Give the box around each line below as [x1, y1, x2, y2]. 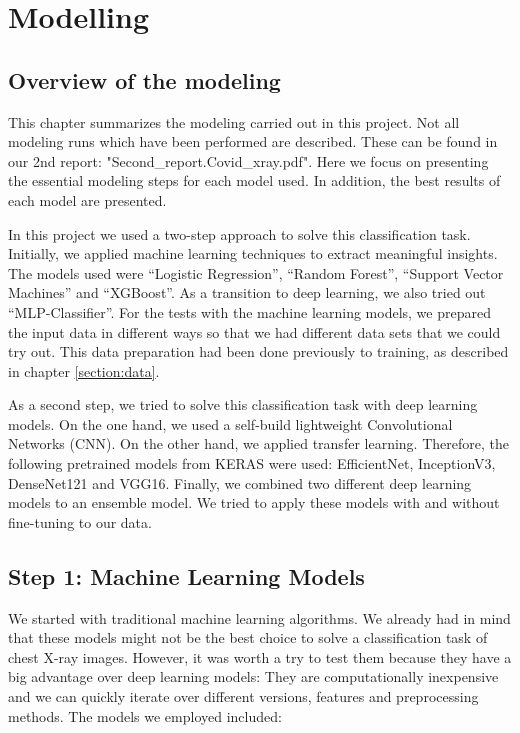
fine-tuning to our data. [8, 511, 152, 532]
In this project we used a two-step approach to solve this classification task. [8, 223, 471, 244]
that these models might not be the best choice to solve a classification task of [8, 627, 488, 648]
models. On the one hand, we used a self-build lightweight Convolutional [8, 413, 453, 434]
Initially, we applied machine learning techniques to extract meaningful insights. [8, 243, 498, 264]
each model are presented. [8, 189, 167, 210]
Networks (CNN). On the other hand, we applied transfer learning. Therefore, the [8, 433, 509, 454]
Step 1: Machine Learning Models [8, 560, 365, 591]
